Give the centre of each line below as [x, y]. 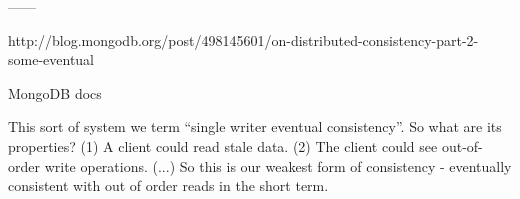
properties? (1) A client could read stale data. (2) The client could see [223, 145]
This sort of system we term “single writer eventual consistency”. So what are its [255, 126]
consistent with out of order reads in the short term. [168, 185]
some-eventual [51, 59]
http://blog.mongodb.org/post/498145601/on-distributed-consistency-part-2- [243, 39]
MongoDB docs [55, 92]
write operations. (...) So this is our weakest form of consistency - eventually [278, 165]
